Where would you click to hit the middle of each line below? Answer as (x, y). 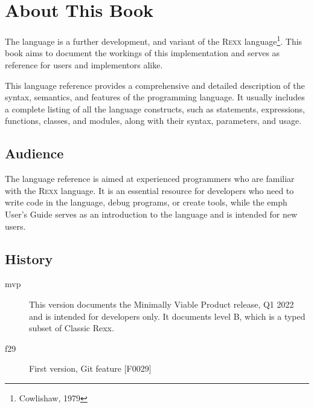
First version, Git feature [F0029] (90, 368)
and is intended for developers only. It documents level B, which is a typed (167, 316)
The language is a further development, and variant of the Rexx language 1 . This (154, 40)
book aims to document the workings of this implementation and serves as (143, 53)
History (29, 258)
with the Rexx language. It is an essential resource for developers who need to (149, 190)
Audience (34, 153)
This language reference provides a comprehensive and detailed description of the (155, 85)
